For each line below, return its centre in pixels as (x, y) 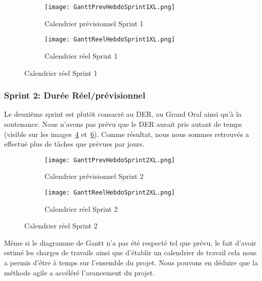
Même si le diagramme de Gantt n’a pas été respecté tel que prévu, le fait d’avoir (130, 242)
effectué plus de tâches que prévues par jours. (74, 144)
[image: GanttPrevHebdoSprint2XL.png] (110, 160)
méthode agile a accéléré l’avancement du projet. (79, 272)
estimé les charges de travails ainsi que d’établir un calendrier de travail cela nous (130, 252)
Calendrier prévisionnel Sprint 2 (94, 176)
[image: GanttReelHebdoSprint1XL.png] (110, 40)
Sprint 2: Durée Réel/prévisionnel (75, 95)
